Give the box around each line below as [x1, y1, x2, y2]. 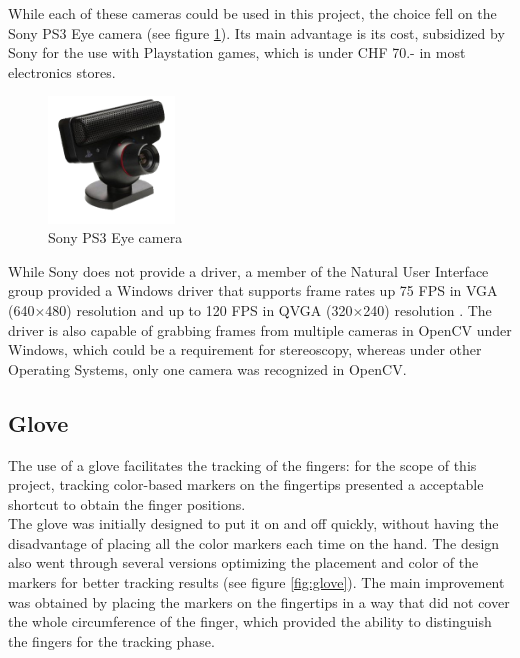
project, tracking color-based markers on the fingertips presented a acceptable [8, 474, 484, 495]
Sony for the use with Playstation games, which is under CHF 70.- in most [8, 42, 466, 63]
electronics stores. [8, 61, 116, 82]
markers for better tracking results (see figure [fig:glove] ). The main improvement [8, 572, 505, 593]
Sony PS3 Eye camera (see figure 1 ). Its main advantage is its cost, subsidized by [8, 22, 505, 43]
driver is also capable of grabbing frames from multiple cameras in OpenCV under [8, 319, 512, 340]
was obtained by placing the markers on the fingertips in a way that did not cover [8, 591, 510, 612]
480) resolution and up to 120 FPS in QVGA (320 [45, 299, 353, 320]
